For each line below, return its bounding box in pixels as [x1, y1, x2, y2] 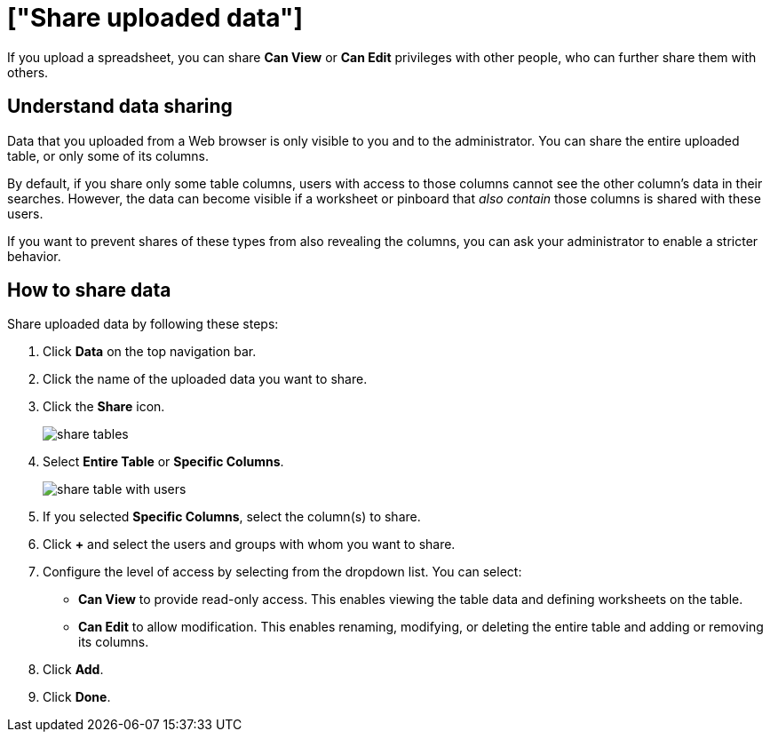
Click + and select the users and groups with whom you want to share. [43, 536, 456, 552]
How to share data [7, 279, 171, 302]
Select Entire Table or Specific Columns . [43, 454, 284, 470]
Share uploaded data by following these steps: [7, 316, 279, 332]
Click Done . [43, 689, 111, 705]
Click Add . [43, 662, 104, 678]
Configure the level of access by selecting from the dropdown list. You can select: [43, 564, 522, 580]
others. [7, 64, 49, 80]
